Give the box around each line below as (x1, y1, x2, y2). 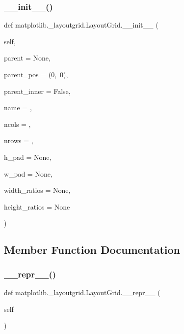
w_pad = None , (4, 168, 53, 179)
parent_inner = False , (4, 86, 71, 96)
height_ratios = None (4, 201, 70, 212)
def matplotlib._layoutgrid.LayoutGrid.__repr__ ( (4, 287, 160, 297)
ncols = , (4, 119, 31, 129)
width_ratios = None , (4, 185, 71, 195)
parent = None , (4, 53, 51, 63)
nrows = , (4, 135, 33, 146)
